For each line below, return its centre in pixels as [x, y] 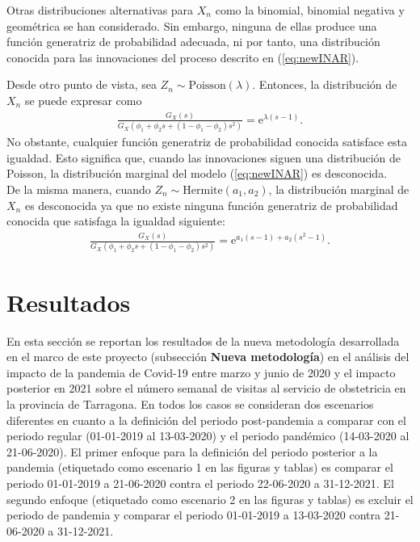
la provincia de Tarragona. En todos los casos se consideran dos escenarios [190, 403]
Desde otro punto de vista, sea [82, 84]
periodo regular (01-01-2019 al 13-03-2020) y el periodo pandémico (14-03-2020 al [208, 436]
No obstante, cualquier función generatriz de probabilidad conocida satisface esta [207, 142]
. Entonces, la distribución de [325, 84]
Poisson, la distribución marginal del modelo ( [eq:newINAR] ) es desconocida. [197, 173]
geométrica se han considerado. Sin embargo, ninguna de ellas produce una [192, 25]
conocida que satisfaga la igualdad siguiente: [116, 221]
